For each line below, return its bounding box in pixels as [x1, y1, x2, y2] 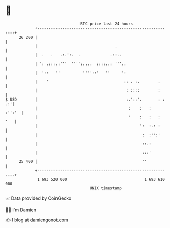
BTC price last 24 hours [80, 21, 133, 26]
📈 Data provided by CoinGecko [5, 195, 72, 201]
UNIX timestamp [89, 185, 122, 191]
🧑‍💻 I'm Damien [5, 207, 37, 213]
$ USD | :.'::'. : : [5, 96, 165, 102]
